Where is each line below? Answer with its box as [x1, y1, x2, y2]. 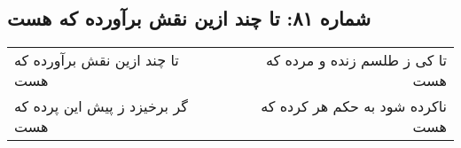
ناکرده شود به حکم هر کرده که [261, 96, 447, 117]
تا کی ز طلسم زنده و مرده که [265, 50, 447, 71]
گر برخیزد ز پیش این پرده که [14, 96, 188, 117]
